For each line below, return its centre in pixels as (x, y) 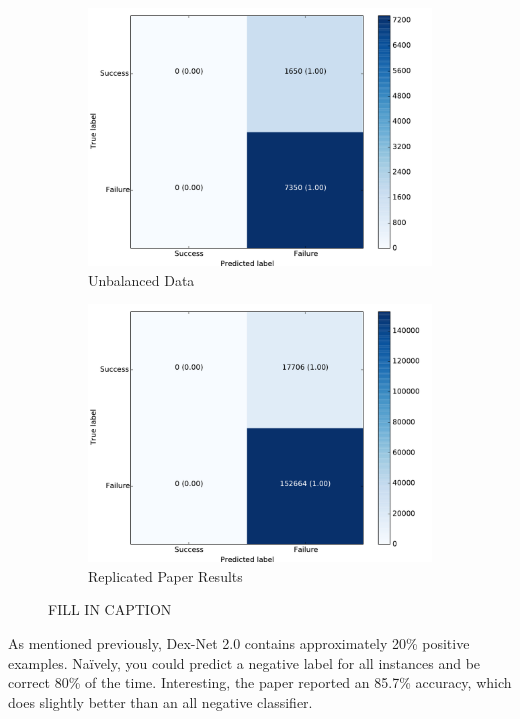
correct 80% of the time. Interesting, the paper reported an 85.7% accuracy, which (260, 682)
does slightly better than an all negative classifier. (160, 701)
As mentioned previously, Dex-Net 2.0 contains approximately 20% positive (239, 642)
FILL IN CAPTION (110, 609)
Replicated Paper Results (165, 575)
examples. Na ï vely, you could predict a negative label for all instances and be (244, 662)
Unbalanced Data (141, 279)
